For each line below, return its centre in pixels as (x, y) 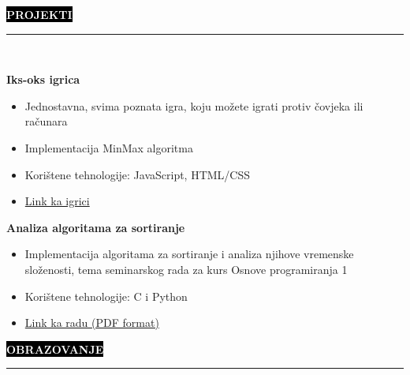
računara (46, 121)
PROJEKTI (39, 14)
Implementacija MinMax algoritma (109, 147)
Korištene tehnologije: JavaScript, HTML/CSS (138, 174)
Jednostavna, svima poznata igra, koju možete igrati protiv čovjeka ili (194, 105)
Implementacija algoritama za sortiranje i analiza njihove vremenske (189, 254)
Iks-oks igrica (43, 79)
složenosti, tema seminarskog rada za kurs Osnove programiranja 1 (186, 269)
